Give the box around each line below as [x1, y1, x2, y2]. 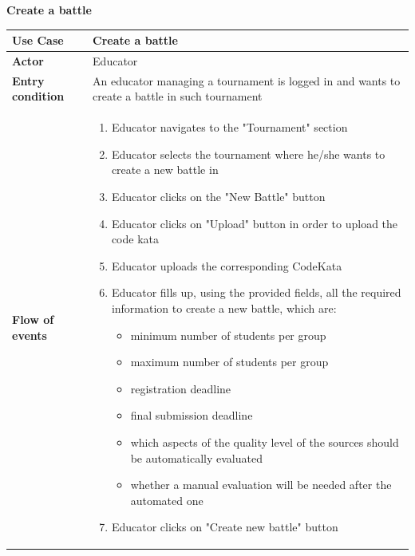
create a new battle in [111, 161, 219, 178]
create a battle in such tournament [93, 88, 263, 104]
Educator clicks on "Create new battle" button [111, 519, 338, 535]
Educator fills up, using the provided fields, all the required [111, 284, 401, 301]
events [12, 326, 47, 343]
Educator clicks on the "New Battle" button [111, 188, 326, 204]
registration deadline [130, 380, 231, 396]
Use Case [12, 32, 64, 49]
